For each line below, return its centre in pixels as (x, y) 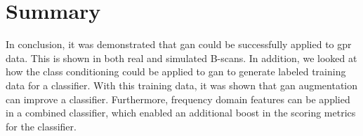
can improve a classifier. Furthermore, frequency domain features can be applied (178, 99)
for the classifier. (41, 126)
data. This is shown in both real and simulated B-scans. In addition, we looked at (181, 58)
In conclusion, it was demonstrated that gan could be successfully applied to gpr (179, 44)
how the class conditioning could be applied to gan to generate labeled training (176, 71)
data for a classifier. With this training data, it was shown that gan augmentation (182, 85)
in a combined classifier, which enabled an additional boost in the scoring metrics (181, 113)
